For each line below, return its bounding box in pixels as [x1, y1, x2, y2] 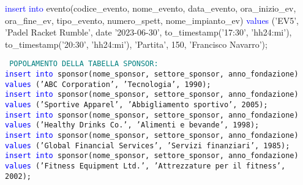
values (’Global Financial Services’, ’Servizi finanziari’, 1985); [5, 141, 290, 150]
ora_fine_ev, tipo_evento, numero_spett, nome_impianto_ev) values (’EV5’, [5, 13, 299, 26]
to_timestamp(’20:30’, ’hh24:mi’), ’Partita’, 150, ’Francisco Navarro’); [5, 37, 267, 50]
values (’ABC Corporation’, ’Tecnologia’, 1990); [5, 80, 211, 89]
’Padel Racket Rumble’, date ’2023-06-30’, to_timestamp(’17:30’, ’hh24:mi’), [5, 26, 292, 39]
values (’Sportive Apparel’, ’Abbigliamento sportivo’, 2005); [5, 100, 268, 109]
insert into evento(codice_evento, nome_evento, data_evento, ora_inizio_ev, [5, 2, 296, 14]
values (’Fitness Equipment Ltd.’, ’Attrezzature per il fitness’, [5, 161, 286, 170]
